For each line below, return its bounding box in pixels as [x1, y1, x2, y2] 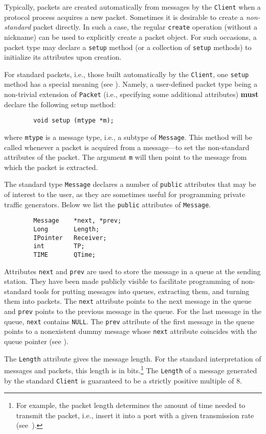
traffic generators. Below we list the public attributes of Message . [4, 199, 211, 209]
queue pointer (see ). [4, 336, 69, 347]
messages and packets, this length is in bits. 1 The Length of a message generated [4, 364, 257, 375]
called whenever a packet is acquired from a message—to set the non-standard [4, 141, 250, 152]
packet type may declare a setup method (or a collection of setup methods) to [4, 41, 252, 52]
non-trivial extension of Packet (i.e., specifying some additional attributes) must [4, 89, 259, 99]
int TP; [33, 243, 85, 250]
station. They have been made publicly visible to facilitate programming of [4, 276, 239, 286]
